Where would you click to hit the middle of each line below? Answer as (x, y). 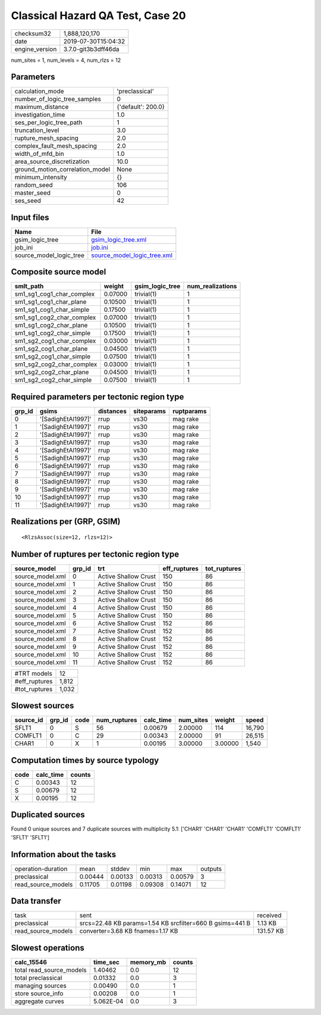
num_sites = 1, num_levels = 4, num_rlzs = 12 (66, 60)
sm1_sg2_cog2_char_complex (56, 364)
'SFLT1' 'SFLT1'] (30, 837)
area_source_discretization (52, 162)
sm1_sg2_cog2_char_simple (53, 380)
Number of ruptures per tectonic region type (95, 554)
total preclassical (38, 977)
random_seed (34, 185)
